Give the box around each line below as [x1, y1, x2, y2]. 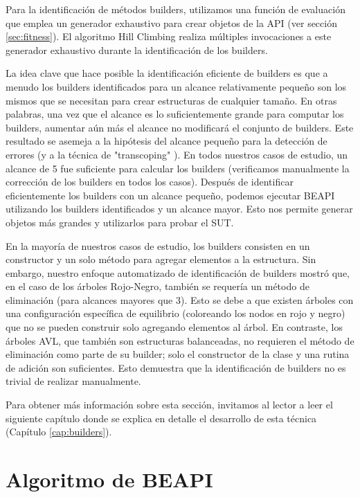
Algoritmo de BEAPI [6, 465, 213, 493]
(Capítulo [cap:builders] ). [6, 424, 112, 439]
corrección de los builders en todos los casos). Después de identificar [6, 174, 294, 189]
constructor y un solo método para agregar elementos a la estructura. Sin [6, 252, 316, 266]
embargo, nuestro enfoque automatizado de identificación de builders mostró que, [6, 265, 350, 280]
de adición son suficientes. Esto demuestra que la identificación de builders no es [6, 360, 346, 374]
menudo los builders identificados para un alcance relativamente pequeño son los [6, 79, 347, 93]
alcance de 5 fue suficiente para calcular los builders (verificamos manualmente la [6, 161, 350, 175]
